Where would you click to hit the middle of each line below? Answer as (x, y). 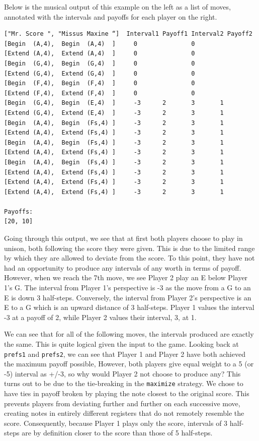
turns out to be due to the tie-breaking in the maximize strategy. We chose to (124, 383)
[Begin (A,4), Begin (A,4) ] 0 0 (100, 44)
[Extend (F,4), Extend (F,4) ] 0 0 (100, 93)
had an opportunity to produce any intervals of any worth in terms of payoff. (123, 267)
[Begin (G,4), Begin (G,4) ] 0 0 (100, 63)
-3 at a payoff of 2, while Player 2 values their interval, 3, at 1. (100, 317)
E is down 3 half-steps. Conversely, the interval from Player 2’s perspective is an (128, 297)
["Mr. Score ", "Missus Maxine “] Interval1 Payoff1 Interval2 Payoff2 (128, 34)
